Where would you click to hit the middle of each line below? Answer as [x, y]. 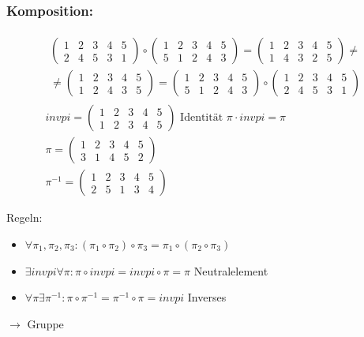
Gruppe [45, 323]
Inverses [207, 297]
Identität [202, 118]
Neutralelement [231, 270]
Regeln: [24, 217]
